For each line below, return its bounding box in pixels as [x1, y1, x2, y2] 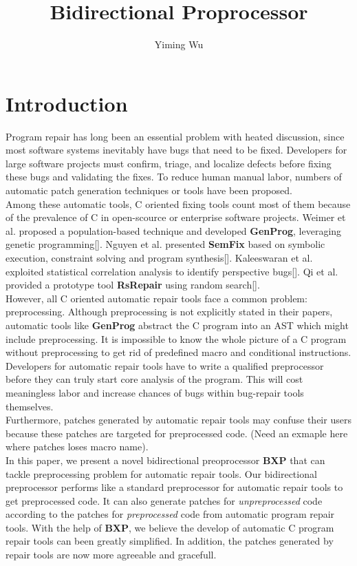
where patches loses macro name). [6, 439, 149, 454]
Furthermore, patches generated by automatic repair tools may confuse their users [6, 412, 351, 427]
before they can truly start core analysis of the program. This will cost [6, 372, 303, 386]
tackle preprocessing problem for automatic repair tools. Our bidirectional [6, 466, 317, 481]
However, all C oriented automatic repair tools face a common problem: [6, 291, 307, 305]
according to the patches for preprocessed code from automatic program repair [6, 507, 335, 521]
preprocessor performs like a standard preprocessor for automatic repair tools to [6, 480, 343, 494]
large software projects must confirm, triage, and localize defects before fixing [6, 156, 332, 170]
